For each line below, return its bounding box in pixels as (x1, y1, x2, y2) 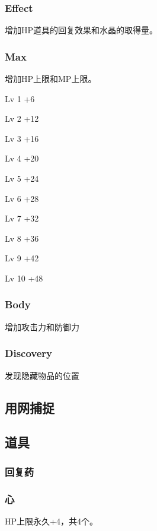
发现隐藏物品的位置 (5, 369, 79, 381)
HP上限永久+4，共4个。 (5, 514, 98, 527)
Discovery (5, 346, 53, 361)
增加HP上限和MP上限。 (5, 72, 97, 85)
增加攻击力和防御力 (5, 320, 79, 333)
